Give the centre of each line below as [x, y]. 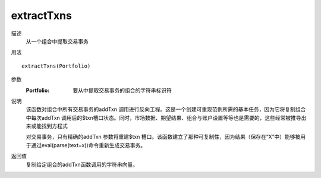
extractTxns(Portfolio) [56, 66]
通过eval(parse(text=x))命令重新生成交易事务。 [88, 145]
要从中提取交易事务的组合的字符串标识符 [122, 90]
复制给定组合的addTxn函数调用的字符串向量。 [82, 164]
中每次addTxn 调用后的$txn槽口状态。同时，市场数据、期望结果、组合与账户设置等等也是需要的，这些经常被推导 [163, 117]
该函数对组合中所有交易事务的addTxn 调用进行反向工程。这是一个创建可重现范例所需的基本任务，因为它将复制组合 [166, 109]
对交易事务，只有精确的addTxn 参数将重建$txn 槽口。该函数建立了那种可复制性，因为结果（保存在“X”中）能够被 [163, 137]
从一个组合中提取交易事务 [57, 41]
